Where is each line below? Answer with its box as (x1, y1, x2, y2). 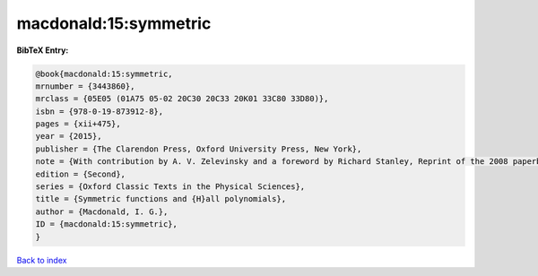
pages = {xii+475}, (35, 119, 121, 129)
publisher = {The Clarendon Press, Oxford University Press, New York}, (35, 143, 362, 154)
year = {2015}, (35, 131, 102, 142)
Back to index (16, 254, 67, 265)
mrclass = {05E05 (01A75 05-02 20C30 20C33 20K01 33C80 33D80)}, (35, 94, 329, 104)
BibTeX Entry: (16, 45, 69, 56)
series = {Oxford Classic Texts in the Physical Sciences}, (35, 182, 306, 192)
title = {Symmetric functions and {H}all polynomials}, (35, 194, 287, 204)
